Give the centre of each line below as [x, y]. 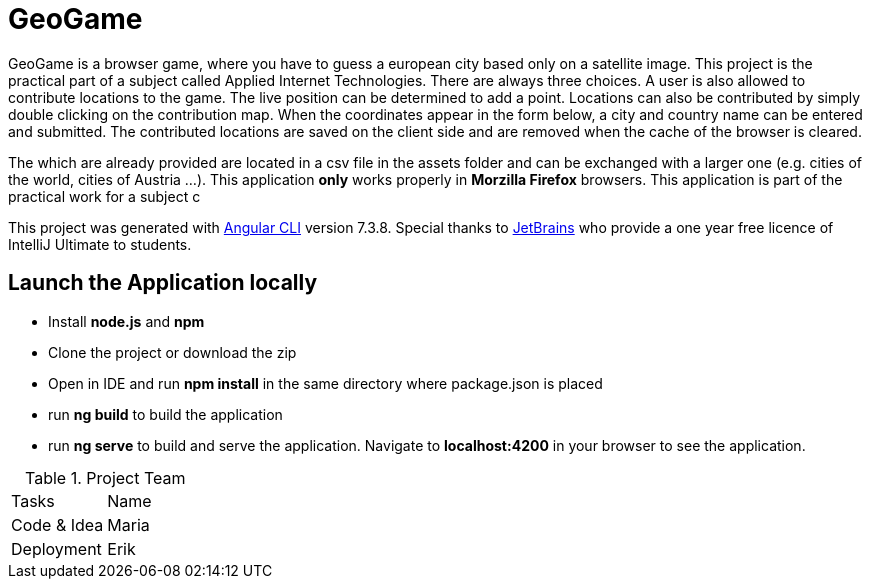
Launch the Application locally [163, 283]
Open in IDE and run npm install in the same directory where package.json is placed [325, 383]
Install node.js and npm [126, 321]
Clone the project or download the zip [172, 352]
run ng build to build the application [165, 414]
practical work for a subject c [104, 196]
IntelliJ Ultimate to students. [100, 244]
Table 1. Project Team [105, 477]
